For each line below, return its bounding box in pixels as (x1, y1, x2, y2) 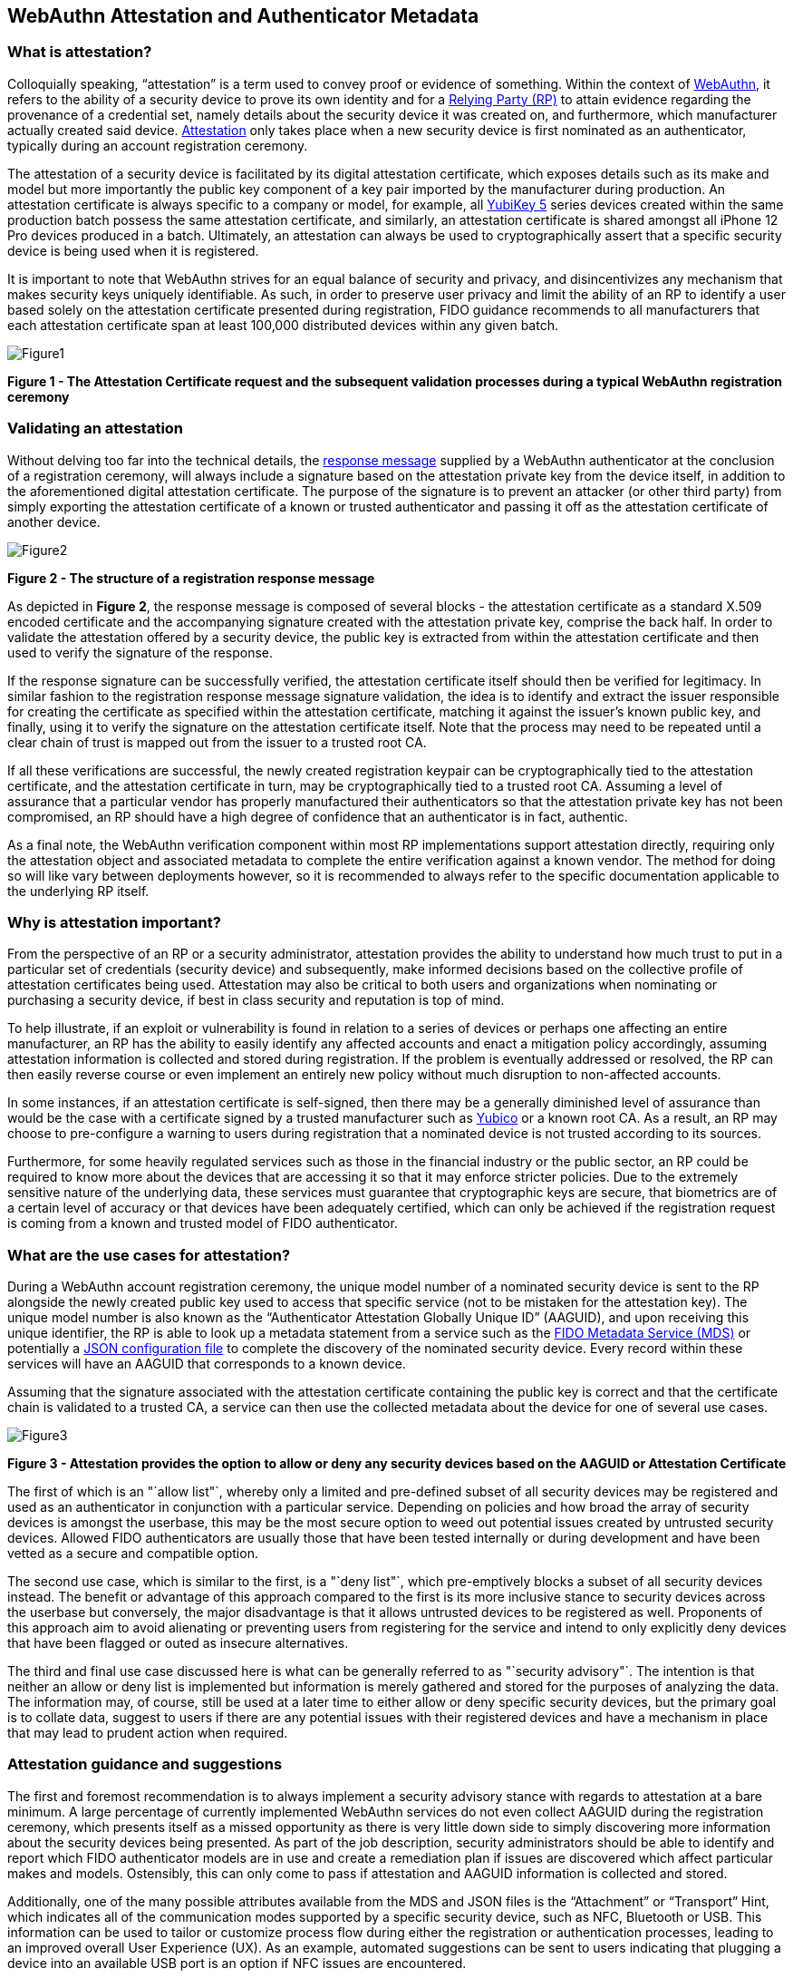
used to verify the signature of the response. (7, 644, 273, 660)
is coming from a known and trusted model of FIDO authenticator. (7, 1215, 398, 1232)
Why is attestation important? (7, 912, 221, 931)
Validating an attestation (7, 419, 184, 438)
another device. (7, 513, 101, 530)
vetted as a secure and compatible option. (7, 1545, 258, 1562)
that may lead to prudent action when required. (7, 1725, 288, 1741)
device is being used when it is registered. (7, 242, 259, 258)
